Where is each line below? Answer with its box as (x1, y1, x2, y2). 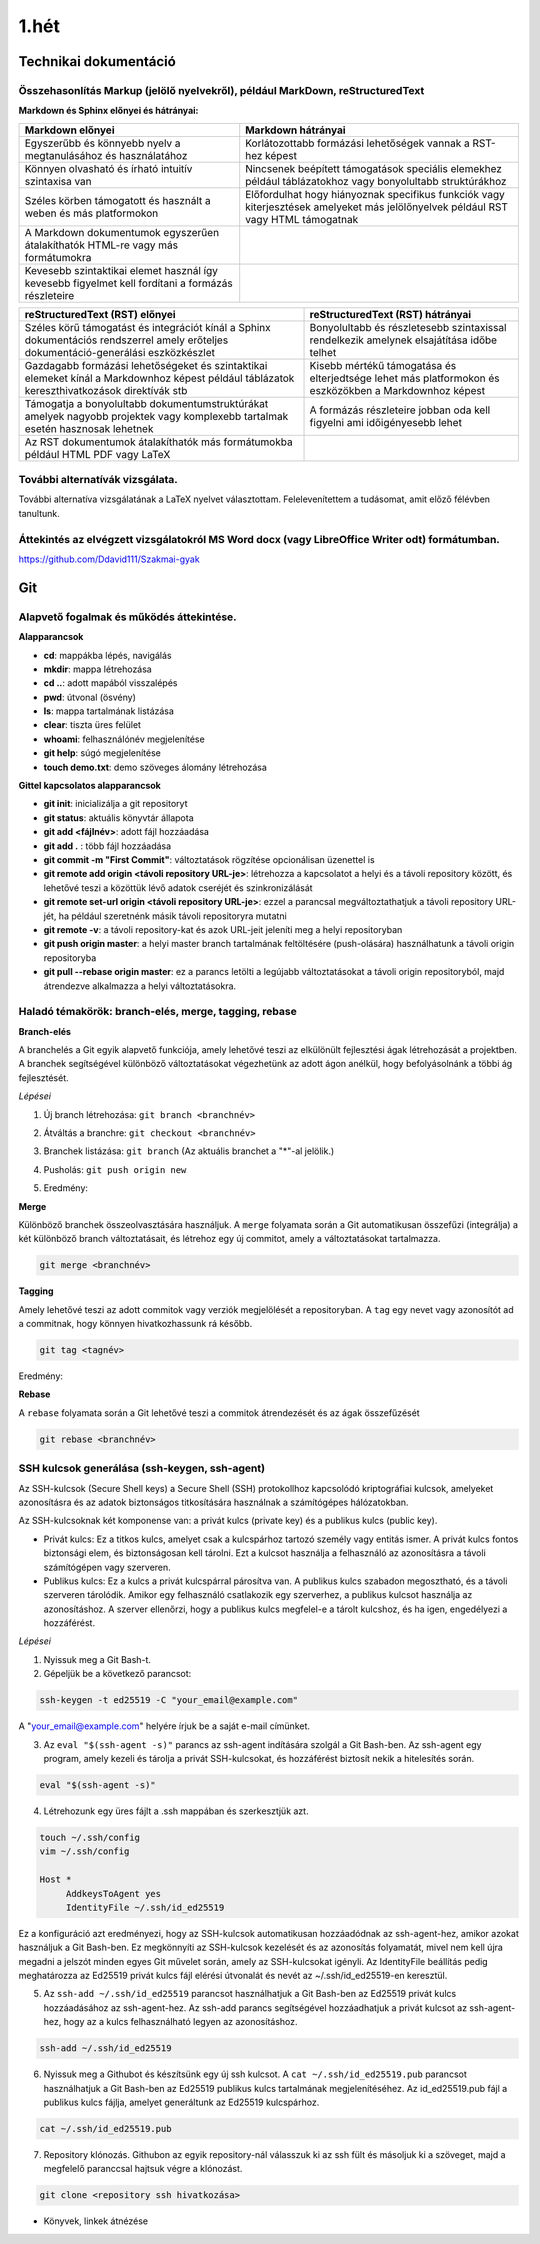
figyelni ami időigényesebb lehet (309, 415, 462, 429)
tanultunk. (18, 507, 60, 519)
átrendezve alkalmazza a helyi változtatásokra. (43, 980, 237, 992)
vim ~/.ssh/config (39, 1846, 130, 1857)
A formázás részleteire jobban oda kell (309, 403, 491, 417)
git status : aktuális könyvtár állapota (43, 811, 194, 824)
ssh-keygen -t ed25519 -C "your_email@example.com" (39, 1695, 299, 1706)
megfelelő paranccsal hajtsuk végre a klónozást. (43, 2163, 243, 2175)
